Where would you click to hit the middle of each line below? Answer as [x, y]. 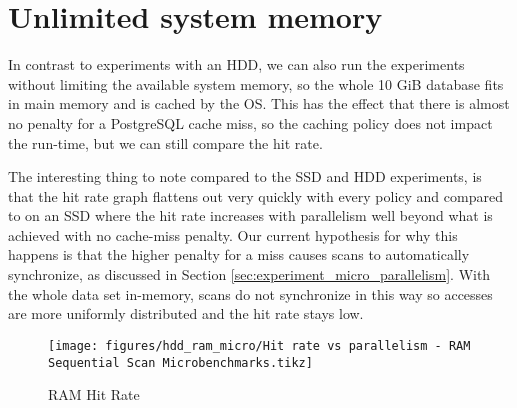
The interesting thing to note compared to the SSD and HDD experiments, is [245, 176]
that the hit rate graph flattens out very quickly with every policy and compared [255, 195]
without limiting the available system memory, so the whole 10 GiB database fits [256, 83]
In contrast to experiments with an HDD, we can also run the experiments [236, 64]
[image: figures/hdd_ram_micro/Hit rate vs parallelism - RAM [259, 345]
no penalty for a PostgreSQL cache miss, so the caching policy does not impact [250, 122]
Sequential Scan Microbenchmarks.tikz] [180, 362]
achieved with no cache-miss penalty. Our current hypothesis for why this [233, 234]
